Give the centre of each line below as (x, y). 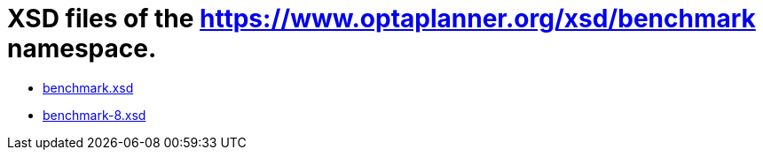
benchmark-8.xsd (94, 115)
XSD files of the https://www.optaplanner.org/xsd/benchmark (381, 19)
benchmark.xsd (88, 87)
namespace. (82, 49)
